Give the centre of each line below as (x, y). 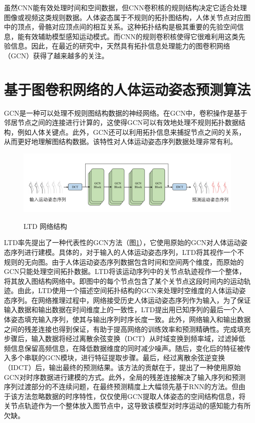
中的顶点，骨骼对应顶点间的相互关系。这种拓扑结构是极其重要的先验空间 (120, 27)
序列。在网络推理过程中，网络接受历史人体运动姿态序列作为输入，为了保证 (130, 300)
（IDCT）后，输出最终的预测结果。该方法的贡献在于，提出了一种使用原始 (122, 367)
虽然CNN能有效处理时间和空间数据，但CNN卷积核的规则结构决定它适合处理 (126, 7)
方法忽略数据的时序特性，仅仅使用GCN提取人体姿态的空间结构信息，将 (131, 396)
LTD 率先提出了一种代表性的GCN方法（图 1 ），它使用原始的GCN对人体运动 (122, 242)
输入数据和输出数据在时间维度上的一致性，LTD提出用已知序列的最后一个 (121, 310)
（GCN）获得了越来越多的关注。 (56, 55)
